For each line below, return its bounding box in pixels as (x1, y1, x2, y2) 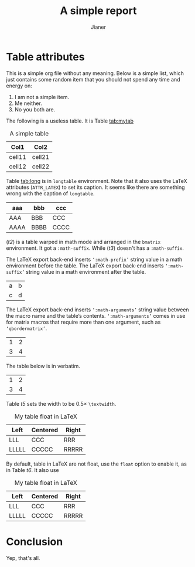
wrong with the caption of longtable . (6, 189, 95, 197)
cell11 (9, 152, 26, 161)
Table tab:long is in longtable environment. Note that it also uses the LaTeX (6, 177, 187, 184)
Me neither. (14, 100, 42, 107)
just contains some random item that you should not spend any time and (6, 76, 180, 83)
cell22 (32, 162, 50, 171)
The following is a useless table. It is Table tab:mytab (6, 117, 134, 124)
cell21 (32, 152, 50, 161)
